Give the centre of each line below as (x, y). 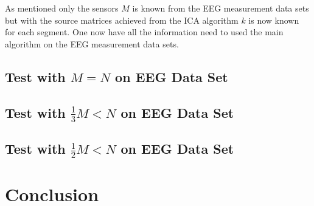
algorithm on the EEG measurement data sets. (92, 43)
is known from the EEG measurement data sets (221, 8)
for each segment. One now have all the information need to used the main (144, 32)
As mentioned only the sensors (62, 8)
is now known (274, 20)
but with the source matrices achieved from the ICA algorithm (122, 20)
